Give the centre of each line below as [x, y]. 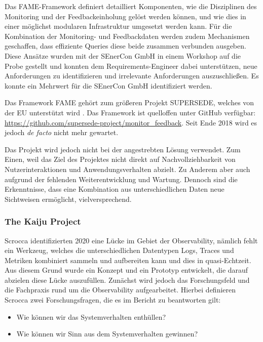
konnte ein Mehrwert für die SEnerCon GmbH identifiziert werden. [108, 85]
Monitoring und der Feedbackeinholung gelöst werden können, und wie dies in [125, 16]
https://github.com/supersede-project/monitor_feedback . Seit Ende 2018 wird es [131, 122]
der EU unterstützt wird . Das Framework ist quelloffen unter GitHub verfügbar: [130, 112]
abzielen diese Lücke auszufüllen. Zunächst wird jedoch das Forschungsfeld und [127, 280]
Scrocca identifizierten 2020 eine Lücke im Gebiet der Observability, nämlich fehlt [131, 240]
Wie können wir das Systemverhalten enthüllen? [91, 316]
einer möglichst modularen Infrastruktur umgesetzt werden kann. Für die [118, 26]
